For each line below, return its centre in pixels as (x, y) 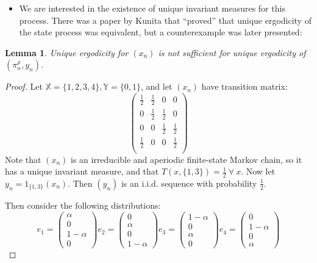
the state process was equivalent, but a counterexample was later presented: (161, 32)
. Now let (258, 171)
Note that (23, 159)
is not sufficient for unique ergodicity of (232, 52)
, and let (157, 86)
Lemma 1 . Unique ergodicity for (67, 52)
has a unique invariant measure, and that (82, 171)
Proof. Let (24, 86)
